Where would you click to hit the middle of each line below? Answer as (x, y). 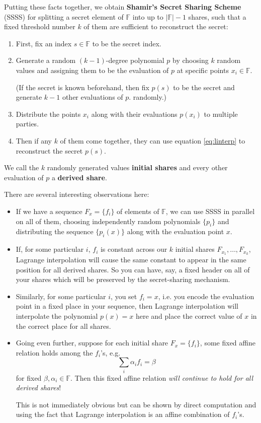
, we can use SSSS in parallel (210, 211)
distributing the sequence (55, 231)
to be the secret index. (127, 43)
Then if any (34, 140)
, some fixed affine (228, 343)
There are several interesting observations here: (77, 194)
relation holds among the (54, 352)
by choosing (191, 60)
